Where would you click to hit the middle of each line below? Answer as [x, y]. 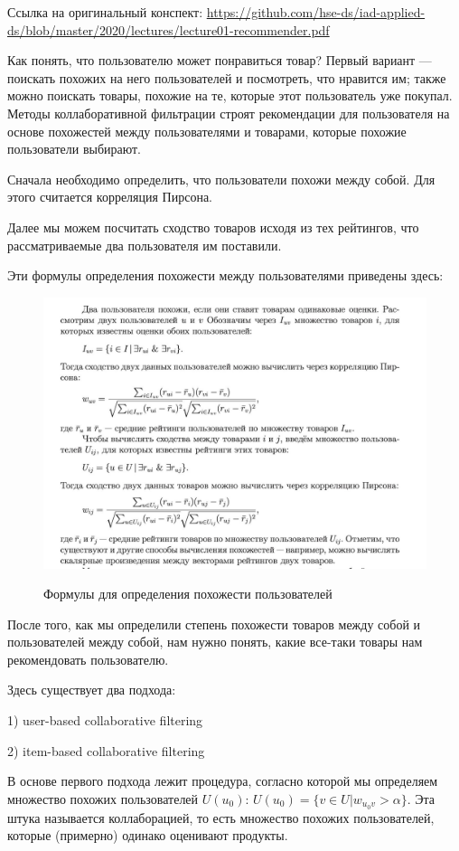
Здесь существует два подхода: [92, 690]
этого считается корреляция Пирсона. [110, 197]
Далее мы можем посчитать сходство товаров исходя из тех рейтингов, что [213, 227]
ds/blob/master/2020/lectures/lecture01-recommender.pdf [169, 29]
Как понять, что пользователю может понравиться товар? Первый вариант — [220, 60]
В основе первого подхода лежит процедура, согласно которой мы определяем [223, 781]
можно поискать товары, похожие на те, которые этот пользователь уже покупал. [230, 95]
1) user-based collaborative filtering [105, 720]
